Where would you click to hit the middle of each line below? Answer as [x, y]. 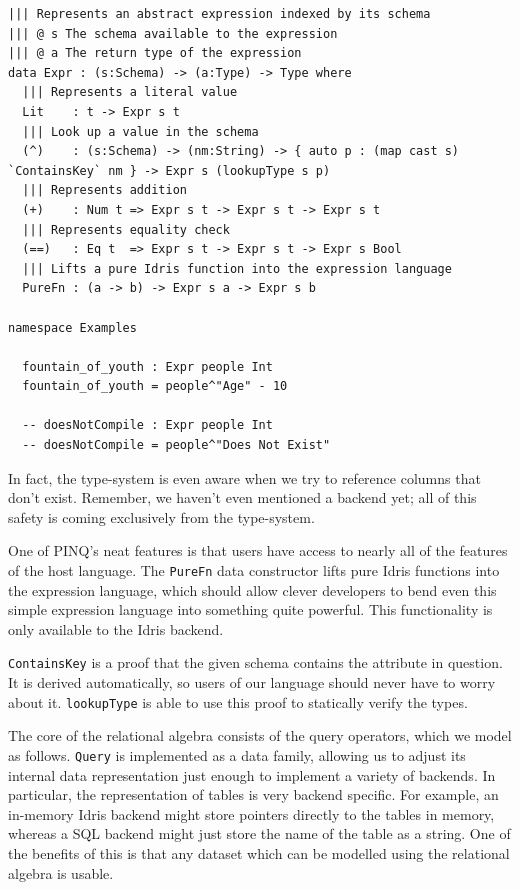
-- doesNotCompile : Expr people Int [147, 425]
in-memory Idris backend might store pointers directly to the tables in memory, [251, 813]
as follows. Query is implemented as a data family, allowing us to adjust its [237, 754]
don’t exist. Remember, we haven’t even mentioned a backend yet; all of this [242, 497]
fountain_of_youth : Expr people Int [147, 366]
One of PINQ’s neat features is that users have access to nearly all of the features [258, 550]
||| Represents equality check [126, 229]
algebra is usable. [61, 872]
